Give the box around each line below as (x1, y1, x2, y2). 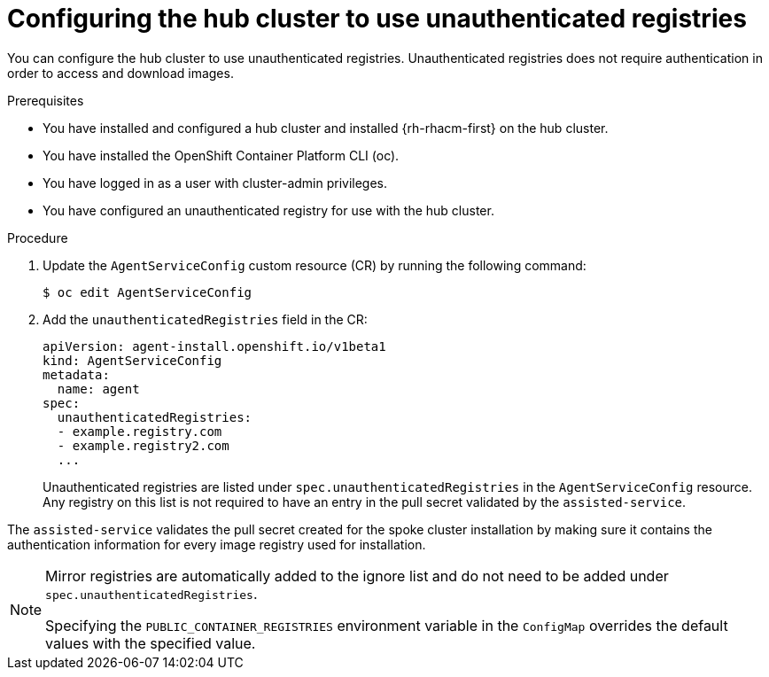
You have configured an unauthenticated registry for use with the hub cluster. (43, 202, 494, 218)
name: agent (57, 381, 140, 396)
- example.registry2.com (57, 438, 229, 453)
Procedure (7, 230, 68, 245)
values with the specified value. (45, 634, 256, 652)
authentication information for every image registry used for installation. (7, 536, 426, 552)
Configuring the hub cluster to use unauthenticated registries (7, 4, 747, 34)
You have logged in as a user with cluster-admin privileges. (43, 175, 388, 191)
